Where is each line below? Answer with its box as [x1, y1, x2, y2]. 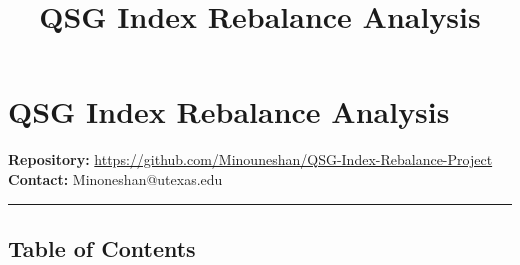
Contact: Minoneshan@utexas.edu [8, 168, 223, 189]
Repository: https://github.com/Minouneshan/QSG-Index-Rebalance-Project [8, 149, 493, 170]
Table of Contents [8, 232, 196, 263]
